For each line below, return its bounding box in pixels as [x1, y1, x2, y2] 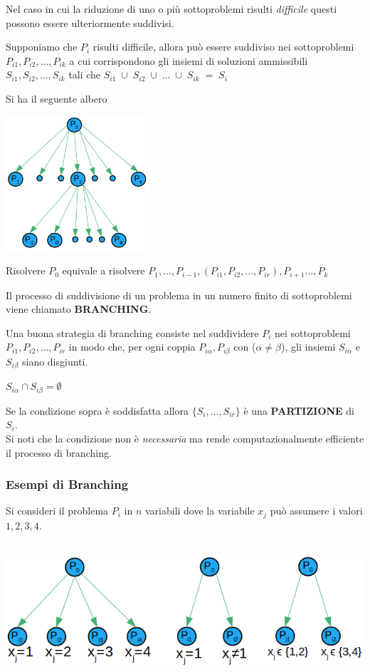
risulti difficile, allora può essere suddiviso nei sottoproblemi [92, 39, 354, 54]
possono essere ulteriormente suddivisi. [6, 15, 174, 30]
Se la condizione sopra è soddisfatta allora [6, 403, 189, 418]
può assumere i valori [270, 503, 363, 518]
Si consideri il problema [6, 503, 109, 518]
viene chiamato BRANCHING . [6, 301, 152, 316]
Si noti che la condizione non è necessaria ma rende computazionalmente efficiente [6, 430, 364, 445]
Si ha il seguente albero [6, 91, 107, 105]
